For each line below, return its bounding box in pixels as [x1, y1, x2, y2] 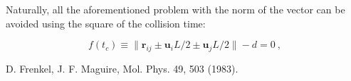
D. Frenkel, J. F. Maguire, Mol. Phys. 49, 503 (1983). [6, 61, 239, 75]
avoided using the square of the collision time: [6, 15, 206, 30]
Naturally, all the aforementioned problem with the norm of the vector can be [6, 2, 345, 16]
